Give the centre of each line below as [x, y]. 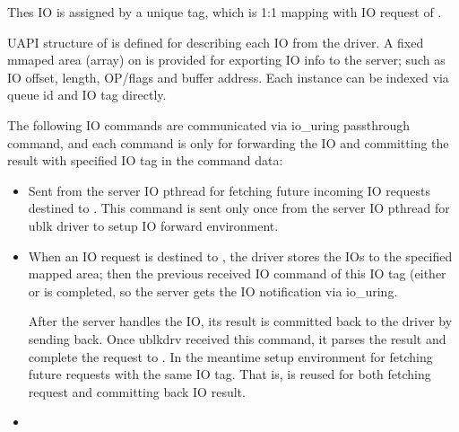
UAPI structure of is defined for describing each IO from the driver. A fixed [216, 42]
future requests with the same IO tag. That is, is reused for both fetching [229, 374]
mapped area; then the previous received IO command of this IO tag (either [237, 273]
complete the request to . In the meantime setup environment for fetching [230, 356]
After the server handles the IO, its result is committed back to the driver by [240, 321]
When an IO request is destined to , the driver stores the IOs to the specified [240, 256]
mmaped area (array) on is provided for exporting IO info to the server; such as [226, 60]
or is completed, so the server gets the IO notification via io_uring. [213, 291]
